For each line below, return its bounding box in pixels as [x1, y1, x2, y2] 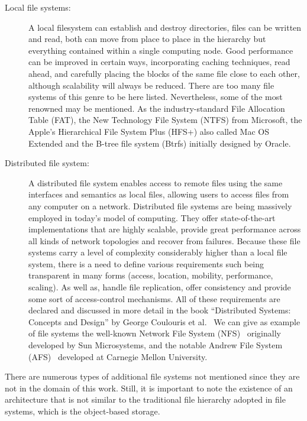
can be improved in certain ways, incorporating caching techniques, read [28, 56, 290, 68]
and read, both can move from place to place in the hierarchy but [28, 33, 266, 45]
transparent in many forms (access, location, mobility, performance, [28, 269, 273, 281]
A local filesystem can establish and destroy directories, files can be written [28, 21, 302, 33]
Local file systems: [5, 1, 71, 13]
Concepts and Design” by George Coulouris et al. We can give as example [28, 315, 300, 328]
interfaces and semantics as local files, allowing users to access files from [28, 188, 289, 200]
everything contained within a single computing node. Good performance [28, 44, 293, 56]
